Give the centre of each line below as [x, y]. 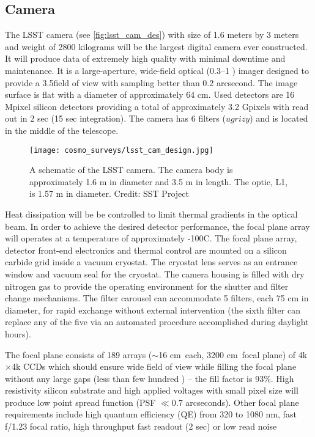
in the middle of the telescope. [62, 130]
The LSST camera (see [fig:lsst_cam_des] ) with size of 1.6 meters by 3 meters [152, 35]
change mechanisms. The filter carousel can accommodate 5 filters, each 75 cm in [157, 298]
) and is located [279, 118]
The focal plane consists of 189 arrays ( [79, 354]
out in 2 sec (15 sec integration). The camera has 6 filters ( [115, 118]
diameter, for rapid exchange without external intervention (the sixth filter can [153, 310]
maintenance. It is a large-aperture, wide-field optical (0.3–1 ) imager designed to [157, 70]
